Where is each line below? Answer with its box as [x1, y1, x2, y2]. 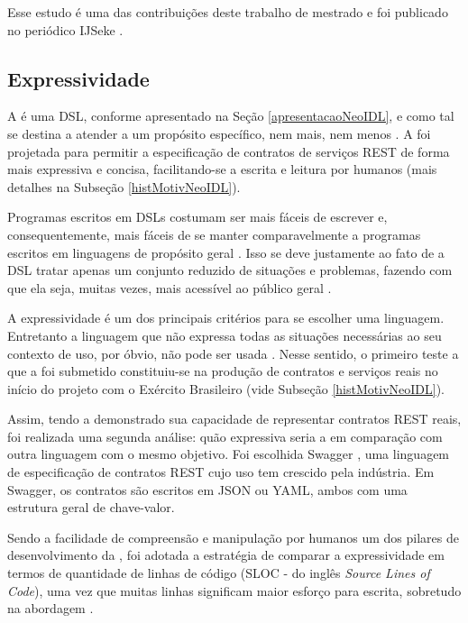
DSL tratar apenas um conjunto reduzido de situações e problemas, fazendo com [7, 261, 453, 279]
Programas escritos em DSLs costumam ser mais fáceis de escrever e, [7, 207, 388, 226]
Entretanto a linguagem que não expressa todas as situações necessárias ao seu [7, 325, 442, 344]
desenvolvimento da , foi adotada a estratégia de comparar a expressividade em [7, 545, 445, 564]
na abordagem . [7, 599, 94, 618]
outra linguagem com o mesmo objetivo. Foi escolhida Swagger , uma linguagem [7, 444, 450, 463]
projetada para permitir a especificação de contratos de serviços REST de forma [7, 142, 450, 160]
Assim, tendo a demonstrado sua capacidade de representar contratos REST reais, [7, 409, 462, 428]
